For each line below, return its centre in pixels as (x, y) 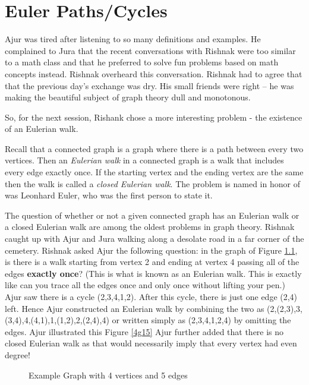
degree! (18, 354)
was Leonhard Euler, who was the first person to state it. (109, 195)
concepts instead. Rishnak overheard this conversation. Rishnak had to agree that (154, 73)
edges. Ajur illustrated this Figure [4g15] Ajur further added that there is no (144, 331)
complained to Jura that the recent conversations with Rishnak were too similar (150, 50)
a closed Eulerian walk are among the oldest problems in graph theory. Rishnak (150, 227)
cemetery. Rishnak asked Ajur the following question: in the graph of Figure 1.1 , (151, 250)
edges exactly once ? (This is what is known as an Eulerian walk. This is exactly (153, 273)
